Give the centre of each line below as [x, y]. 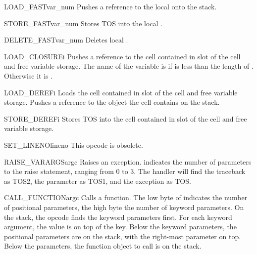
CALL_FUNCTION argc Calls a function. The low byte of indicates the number [126, 197]
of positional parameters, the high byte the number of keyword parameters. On [124, 207]
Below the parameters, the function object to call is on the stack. [103, 246]
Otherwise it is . [28, 75]
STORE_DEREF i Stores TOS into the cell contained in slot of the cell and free [126, 118]
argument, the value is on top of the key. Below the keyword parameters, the [120, 227]
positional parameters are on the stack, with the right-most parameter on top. [123, 236]
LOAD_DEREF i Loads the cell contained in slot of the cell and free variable [121, 92]
